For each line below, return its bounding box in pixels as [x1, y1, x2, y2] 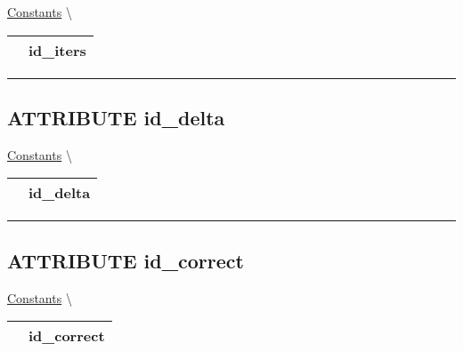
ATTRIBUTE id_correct [7, 246, 244, 274]
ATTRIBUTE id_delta [7, 103, 225, 131]
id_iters [28, 39, 86, 60]
